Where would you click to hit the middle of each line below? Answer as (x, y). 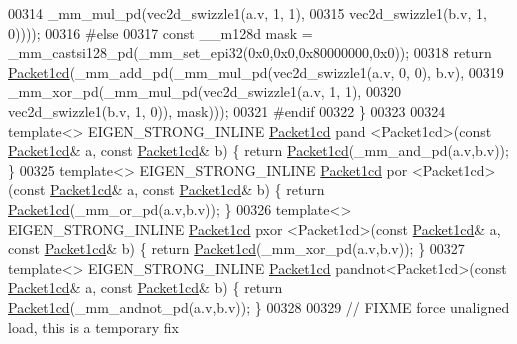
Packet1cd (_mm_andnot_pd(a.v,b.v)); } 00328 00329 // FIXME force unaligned (259, 306)
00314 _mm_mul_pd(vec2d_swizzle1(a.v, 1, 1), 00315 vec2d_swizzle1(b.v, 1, (247, 13)
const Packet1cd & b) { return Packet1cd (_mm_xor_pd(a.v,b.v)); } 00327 (236, 248)
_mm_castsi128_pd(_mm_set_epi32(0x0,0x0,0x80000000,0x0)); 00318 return (250, 52)
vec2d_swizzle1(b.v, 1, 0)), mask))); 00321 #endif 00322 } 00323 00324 (227, 110)
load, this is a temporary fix (93, 326)
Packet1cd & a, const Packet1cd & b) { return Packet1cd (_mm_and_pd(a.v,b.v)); (258, 150)
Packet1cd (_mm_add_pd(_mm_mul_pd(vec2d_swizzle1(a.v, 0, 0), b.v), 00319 (256, 71)
